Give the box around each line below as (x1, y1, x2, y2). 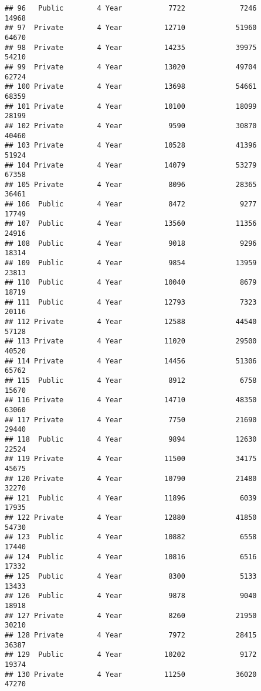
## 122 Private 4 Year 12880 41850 (5, 513, 257, 522)
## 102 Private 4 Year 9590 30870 (5, 121, 257, 130)
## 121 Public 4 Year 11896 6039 (5, 493, 257, 502)
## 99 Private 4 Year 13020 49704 (5, 62, 257, 71)
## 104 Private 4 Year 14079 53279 (5, 161, 257, 169)
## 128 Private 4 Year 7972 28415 (5, 631, 257, 639)
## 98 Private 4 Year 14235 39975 (5, 43, 257, 52)
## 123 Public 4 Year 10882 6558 (5, 533, 257, 542)
